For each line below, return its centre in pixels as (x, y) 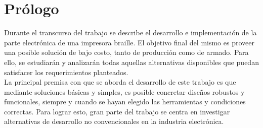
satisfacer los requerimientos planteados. (66, 72)
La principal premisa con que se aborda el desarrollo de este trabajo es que (120, 82)
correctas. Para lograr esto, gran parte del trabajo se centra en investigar (117, 111)
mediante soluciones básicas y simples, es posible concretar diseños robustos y (124, 91)
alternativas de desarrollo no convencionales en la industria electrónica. (114, 121)
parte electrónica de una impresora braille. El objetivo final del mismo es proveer (129, 42)
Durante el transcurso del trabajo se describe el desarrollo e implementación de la (130, 33)
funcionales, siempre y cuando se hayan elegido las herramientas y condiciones (125, 102)
